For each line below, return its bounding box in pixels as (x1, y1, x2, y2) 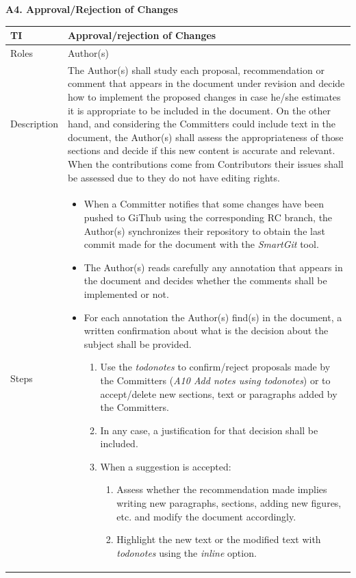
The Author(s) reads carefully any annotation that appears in (84, 260, 343, 274)
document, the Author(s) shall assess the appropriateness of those (67, 129, 344, 144)
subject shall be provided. (84, 336, 192, 351)
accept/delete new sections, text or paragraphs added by (100, 386, 338, 401)
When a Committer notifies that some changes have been (84, 197, 324, 211)
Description (10, 116, 58, 131)
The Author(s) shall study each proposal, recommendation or (67, 62, 325, 77)
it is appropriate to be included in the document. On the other (67, 103, 331, 117)
